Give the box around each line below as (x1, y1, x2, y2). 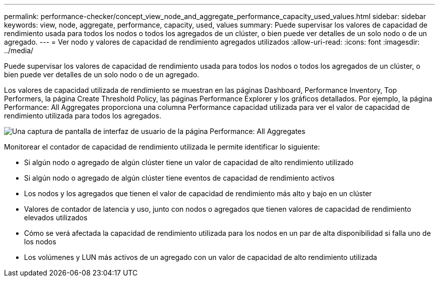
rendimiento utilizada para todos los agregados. (4, 111, 161, 120)
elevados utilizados (24, 213, 88, 222)
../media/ (4, 46, 34, 55)
